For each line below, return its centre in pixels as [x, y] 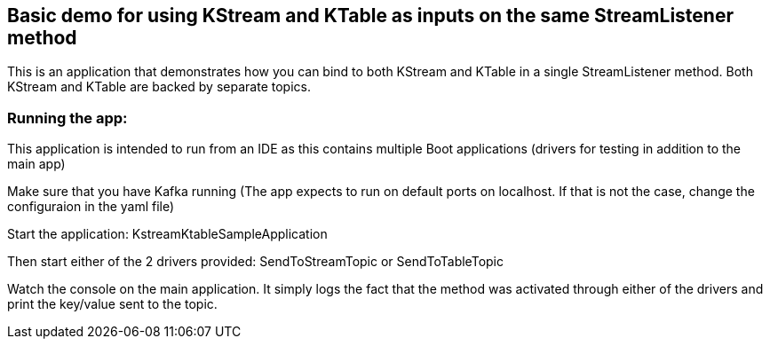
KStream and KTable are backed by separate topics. [159, 87]
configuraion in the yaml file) [91, 207]
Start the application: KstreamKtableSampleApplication [167, 234]
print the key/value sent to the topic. [112, 304]
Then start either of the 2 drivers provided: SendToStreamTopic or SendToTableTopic [255, 262]
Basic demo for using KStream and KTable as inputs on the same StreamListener [370, 16]
